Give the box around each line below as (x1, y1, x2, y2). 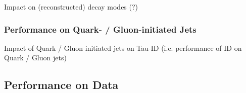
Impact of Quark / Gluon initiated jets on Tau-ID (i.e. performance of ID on (4, 42, 242, 53)
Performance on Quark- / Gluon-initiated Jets (4, 23, 196, 35)
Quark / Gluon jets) (4, 52, 67, 63)
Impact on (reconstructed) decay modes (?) (4, 2, 138, 12)
